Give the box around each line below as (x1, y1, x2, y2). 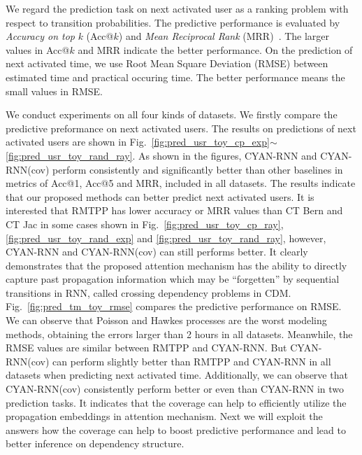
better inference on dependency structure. (6, 436, 184, 451)
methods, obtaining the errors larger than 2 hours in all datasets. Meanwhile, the (6, 326, 353, 341)
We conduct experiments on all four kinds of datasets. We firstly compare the (6, 107, 338, 122)
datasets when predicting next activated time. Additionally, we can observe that (6, 367, 348, 382)
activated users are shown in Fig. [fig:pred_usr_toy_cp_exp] (6, 134, 270, 149)
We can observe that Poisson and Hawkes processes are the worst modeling (6, 313, 327, 328)
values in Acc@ (6, 42, 70, 57)
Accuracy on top (6, 29, 75, 43)
